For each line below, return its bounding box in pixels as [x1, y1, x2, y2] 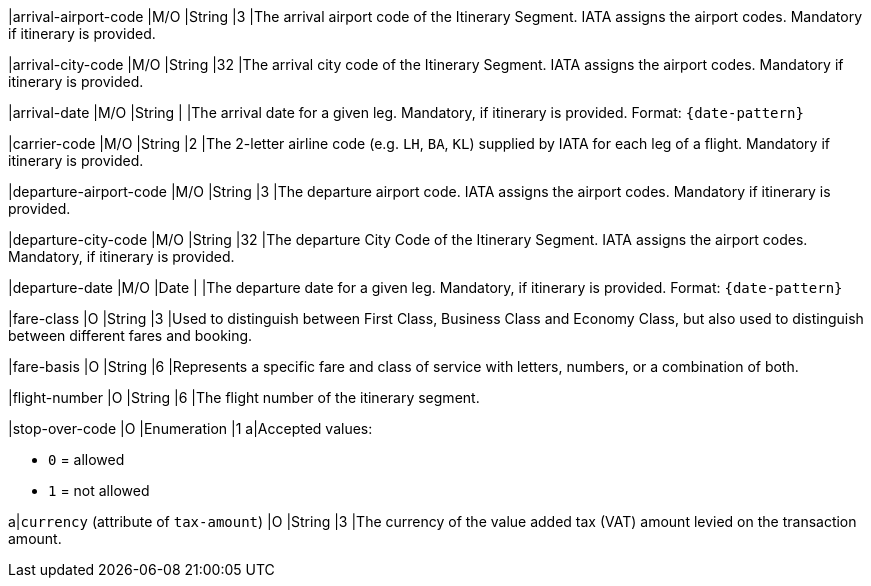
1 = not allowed [48, 482, 150, 499]
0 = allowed [48, 451, 125, 468]
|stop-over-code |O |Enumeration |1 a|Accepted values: [8, 420, 373, 437]
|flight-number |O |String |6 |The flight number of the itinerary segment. [8, 389, 480, 406]
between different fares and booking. [8, 327, 253, 344]
